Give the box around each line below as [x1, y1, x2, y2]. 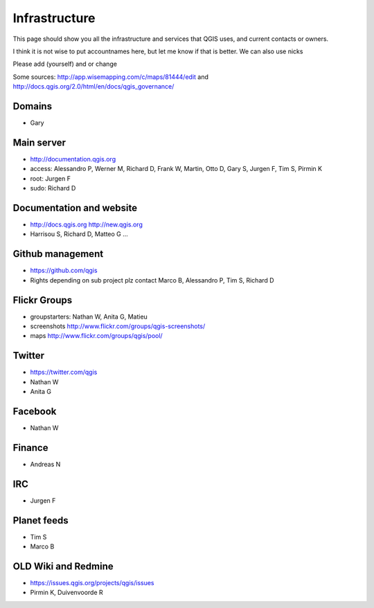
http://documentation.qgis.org [30, 154, 116, 163]
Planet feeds [12, 515, 69, 526]
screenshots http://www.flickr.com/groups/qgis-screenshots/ [30, 322, 206, 330]
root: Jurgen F [30, 174, 71, 183]
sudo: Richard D [30, 184, 76, 193]
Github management [12, 248, 104, 260]
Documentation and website [12, 202, 138, 214]
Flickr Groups [12, 294, 73, 306]
